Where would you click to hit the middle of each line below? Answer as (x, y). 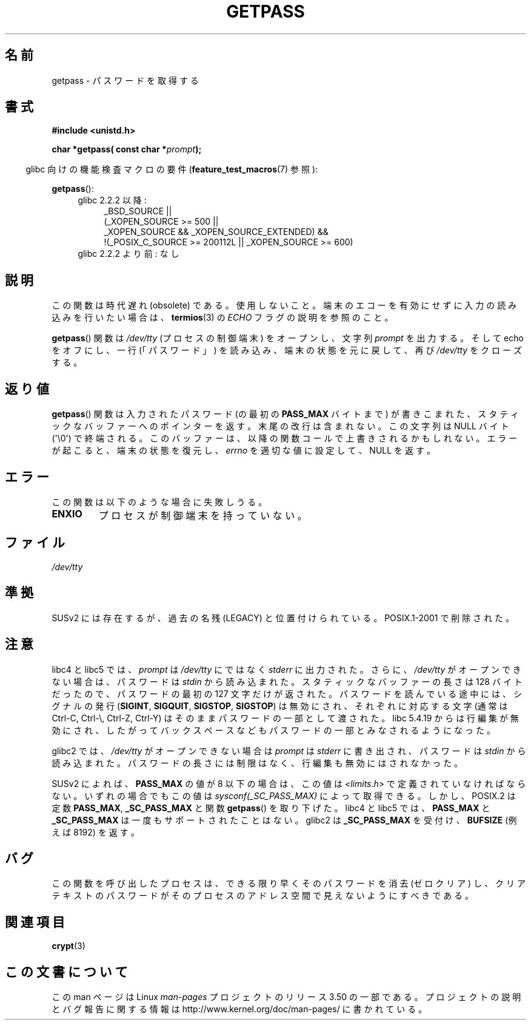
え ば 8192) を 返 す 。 (95, 832)
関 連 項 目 (35, 922)
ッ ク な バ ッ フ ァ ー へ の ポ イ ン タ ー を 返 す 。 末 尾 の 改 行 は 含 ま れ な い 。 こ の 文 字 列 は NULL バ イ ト (280, 426)
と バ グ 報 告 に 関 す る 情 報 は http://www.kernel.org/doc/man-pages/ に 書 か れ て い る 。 (239, 1009)
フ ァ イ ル (35, 543)
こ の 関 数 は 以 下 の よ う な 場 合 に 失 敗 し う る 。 (159, 502)
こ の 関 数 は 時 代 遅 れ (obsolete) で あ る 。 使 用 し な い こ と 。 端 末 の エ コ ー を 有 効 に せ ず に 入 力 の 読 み (284, 305)
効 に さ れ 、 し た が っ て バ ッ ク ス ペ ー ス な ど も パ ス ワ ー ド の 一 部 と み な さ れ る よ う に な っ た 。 (273, 730)
